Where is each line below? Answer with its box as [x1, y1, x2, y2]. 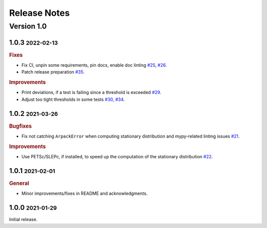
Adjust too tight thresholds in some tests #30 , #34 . [21, 96, 125, 102]
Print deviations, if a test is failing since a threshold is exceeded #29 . [21, 90, 162, 95]
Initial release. [9, 217, 38, 223]
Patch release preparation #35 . [21, 69, 85, 75]
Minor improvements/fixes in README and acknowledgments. [21, 190, 148, 196]
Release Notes [9, 7, 70, 18]
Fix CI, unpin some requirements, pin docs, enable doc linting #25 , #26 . [21, 62, 167, 68]
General [9, 180, 29, 186]
